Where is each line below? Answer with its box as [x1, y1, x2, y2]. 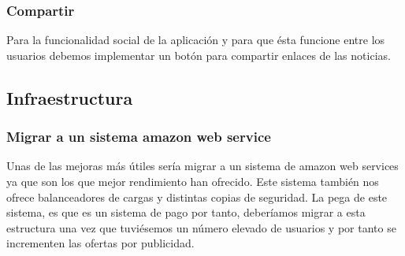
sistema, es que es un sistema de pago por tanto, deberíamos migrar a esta [6, 204, 366, 221]
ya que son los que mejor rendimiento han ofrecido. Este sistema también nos [6, 173, 379, 189]
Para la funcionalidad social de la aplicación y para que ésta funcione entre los [6, 32, 385, 48]
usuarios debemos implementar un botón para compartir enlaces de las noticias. [6, 46, 391, 63]
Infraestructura [6, 85, 133, 109]
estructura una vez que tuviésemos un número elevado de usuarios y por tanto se [6, 219, 396, 236]
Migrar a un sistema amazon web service [6, 127, 271, 147]
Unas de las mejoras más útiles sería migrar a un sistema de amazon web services [6, 158, 399, 174]
